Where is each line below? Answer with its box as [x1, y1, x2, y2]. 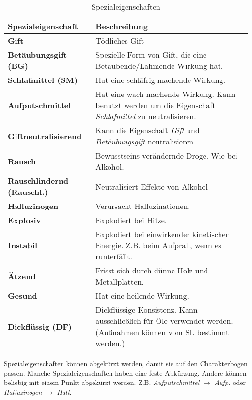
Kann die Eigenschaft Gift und [95, 125, 200, 136]
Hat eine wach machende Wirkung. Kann [95, 88, 236, 99]
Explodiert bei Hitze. [95, 214, 167, 225]
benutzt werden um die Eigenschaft [95, 99, 216, 111]
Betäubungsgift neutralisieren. [95, 136, 196, 147]
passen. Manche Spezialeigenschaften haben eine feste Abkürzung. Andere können [4, 368, 247, 378]
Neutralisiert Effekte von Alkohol [95, 180, 208, 192]
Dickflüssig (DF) [8, 320, 72, 332]
